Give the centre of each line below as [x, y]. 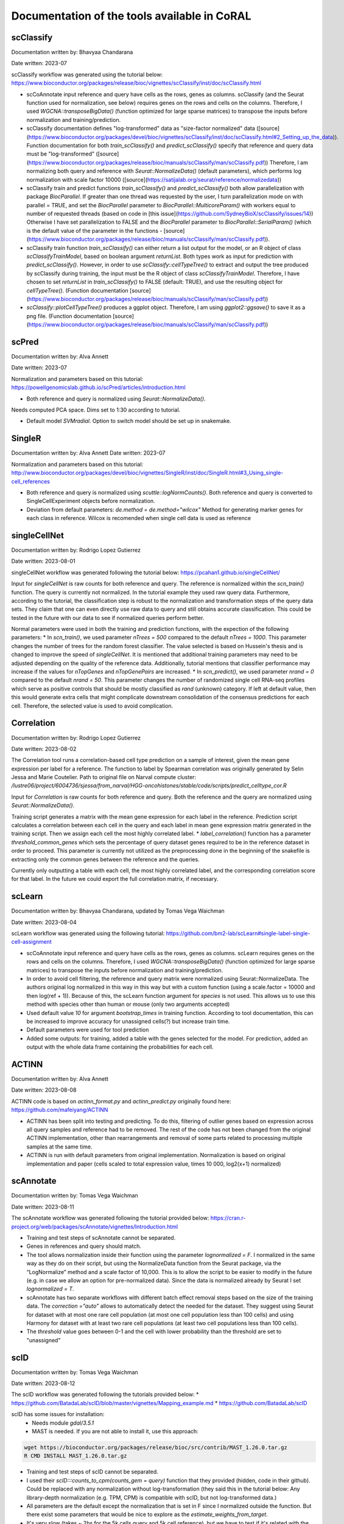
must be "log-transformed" [61, 154]
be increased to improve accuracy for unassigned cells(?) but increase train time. [128, 1021]
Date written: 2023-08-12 [43, 1383]
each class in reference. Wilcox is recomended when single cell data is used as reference [139, 518]
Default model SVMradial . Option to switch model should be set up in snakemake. [129, 421]
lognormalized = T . [50, 1289]
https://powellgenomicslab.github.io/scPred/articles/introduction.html [98, 388]
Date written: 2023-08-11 [43, 1206]
